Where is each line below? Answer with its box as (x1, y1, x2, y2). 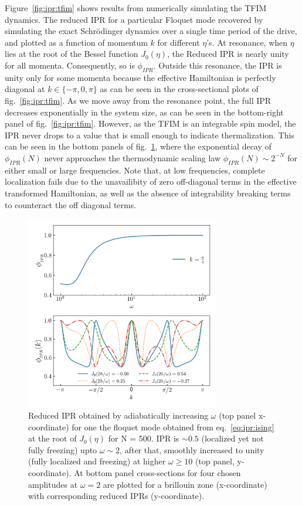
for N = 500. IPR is (108, 432, 179, 444)
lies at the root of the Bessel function (5, 47, 138, 60)
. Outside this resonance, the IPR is (153, 59, 282, 71)
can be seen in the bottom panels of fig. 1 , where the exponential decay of (5, 140, 272, 152)
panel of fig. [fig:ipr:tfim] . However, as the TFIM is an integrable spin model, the (5, 117, 296, 130)
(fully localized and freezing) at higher (28, 455, 166, 467)
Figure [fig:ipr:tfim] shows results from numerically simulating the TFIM (5, 2, 267, 13)
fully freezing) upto (28, 443, 97, 456)
